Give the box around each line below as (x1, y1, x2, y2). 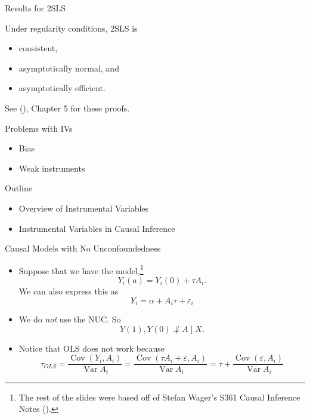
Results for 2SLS (5, 2, 66, 14)
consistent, (18, 42, 58, 54)
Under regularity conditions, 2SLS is (5, 21, 138, 34)
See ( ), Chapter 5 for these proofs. (5, 101, 130, 114)
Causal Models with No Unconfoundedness (5, 242, 161, 254)
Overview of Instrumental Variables (18, 201, 149, 214)
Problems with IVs (5, 122, 73, 134)
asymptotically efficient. (18, 82, 106, 94)
